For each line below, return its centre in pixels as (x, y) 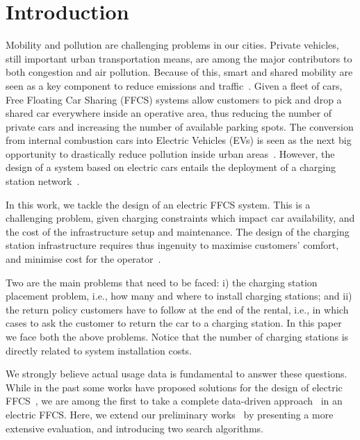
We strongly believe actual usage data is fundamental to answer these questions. (177, 374)
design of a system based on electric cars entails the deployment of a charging (171, 167)
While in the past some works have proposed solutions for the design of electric (174, 387)
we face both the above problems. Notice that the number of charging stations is (177, 336)
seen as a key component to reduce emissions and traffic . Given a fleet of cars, (174, 85)
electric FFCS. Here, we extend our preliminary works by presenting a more (170, 414)
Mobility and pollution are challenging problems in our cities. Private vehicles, (172, 45)
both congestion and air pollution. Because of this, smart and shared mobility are (179, 72)
